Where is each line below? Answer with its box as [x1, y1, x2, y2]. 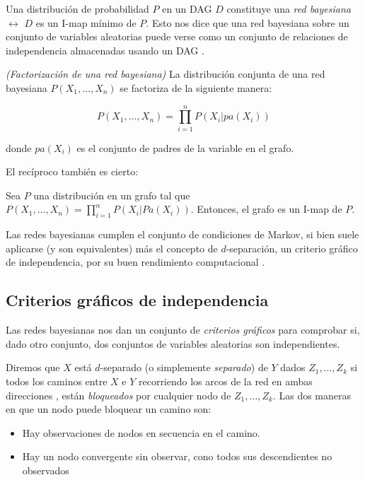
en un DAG [162, 1, 212, 16]
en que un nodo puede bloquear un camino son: [6, 402, 212, 416]
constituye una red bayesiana [226, 1, 351, 16]
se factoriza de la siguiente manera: [120, 80, 272, 95]
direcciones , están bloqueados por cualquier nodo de [6, 387, 231, 402]
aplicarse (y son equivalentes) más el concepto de [6, 240, 218, 255]
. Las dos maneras [272, 387, 352, 402]
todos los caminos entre [6, 374, 108, 389]
